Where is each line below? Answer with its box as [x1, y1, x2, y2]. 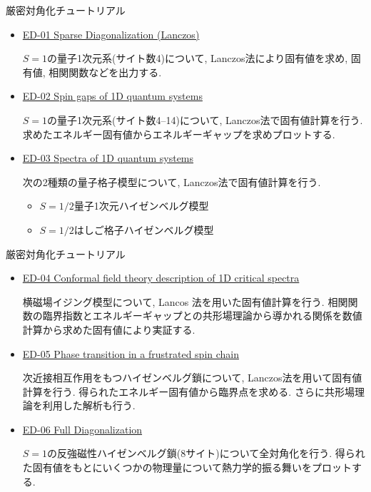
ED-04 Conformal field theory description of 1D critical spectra [22, 270, 300, 285]
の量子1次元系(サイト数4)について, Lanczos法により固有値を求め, [47, 51, 348, 66]
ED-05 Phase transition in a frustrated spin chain [22, 346, 240, 361]
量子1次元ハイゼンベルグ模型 [73, 198, 209, 213]
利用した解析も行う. [42, 398, 136, 413]
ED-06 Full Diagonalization [22, 421, 143, 436]
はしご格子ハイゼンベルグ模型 [73, 222, 214, 237]
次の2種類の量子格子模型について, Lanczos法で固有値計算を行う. [22, 174, 321, 189]
